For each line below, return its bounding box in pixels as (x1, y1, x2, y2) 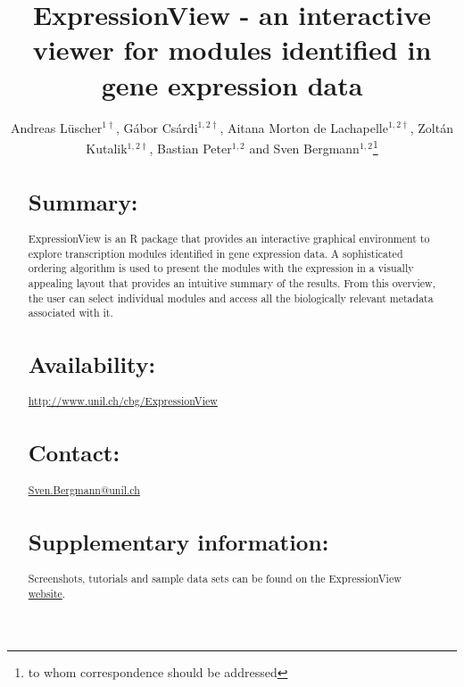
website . (28, 585, 66, 600)
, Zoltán (410, 118, 453, 137)
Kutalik (86, 138, 128, 157)
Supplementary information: (28, 526, 329, 557)
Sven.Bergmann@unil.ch (28, 482, 140, 497)
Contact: (28, 437, 120, 468)
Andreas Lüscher (10, 118, 103, 137)
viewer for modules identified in (32, 31, 432, 68)
